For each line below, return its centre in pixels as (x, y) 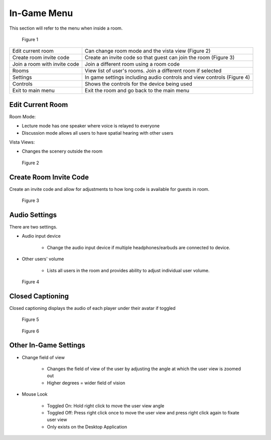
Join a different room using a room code (132, 64)
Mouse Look (35, 394)
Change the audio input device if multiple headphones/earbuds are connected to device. (139, 247)
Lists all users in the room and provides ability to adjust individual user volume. (128, 270)
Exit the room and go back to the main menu (137, 90)
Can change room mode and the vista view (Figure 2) (148, 51)
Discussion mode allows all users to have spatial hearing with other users (98, 133)
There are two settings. (33, 227)
